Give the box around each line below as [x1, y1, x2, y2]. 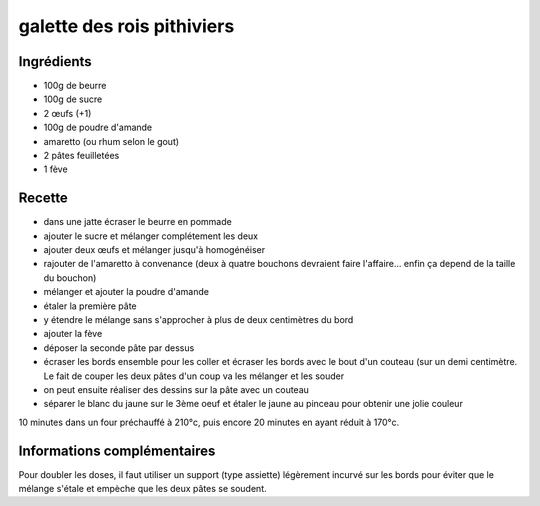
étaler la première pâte [43, 300, 137, 312]
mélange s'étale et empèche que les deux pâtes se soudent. [18, 483, 267, 495]
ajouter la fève [43, 328, 103, 340]
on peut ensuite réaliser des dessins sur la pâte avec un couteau [43, 384, 310, 395]
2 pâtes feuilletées [43, 150, 120, 162]
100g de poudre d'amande [43, 121, 153, 134]
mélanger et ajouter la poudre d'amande [43, 286, 210, 298]
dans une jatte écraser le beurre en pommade [43, 216, 232, 228]
